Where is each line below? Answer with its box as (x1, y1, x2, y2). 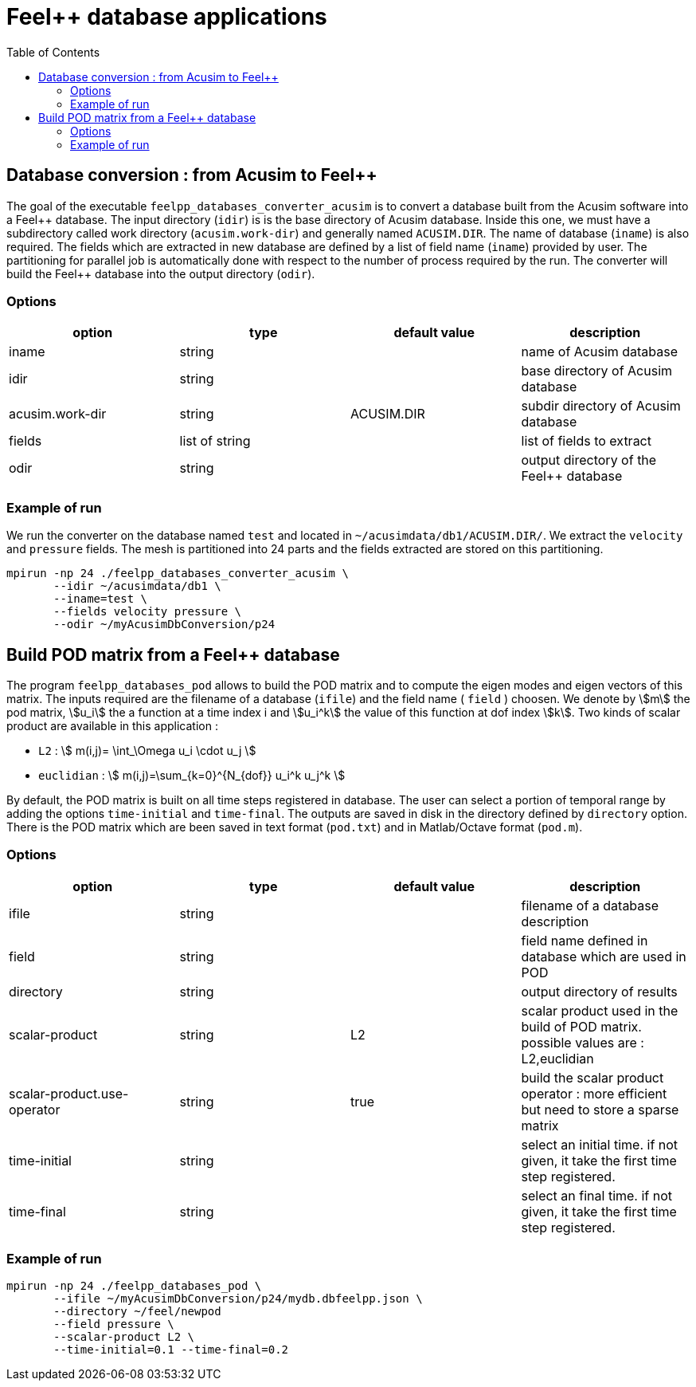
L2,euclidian (521, 1050, 594, 1067)
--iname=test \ (53, 592, 148, 606)
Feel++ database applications (6, 3, 327, 30)
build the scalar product (521, 1069, 664, 1086)
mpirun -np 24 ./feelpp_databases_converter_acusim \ (6, 567, 349, 580)
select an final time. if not (521, 1187, 673, 1204)
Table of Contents (6, 45, 100, 59)
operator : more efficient (521, 1085, 667, 1102)
